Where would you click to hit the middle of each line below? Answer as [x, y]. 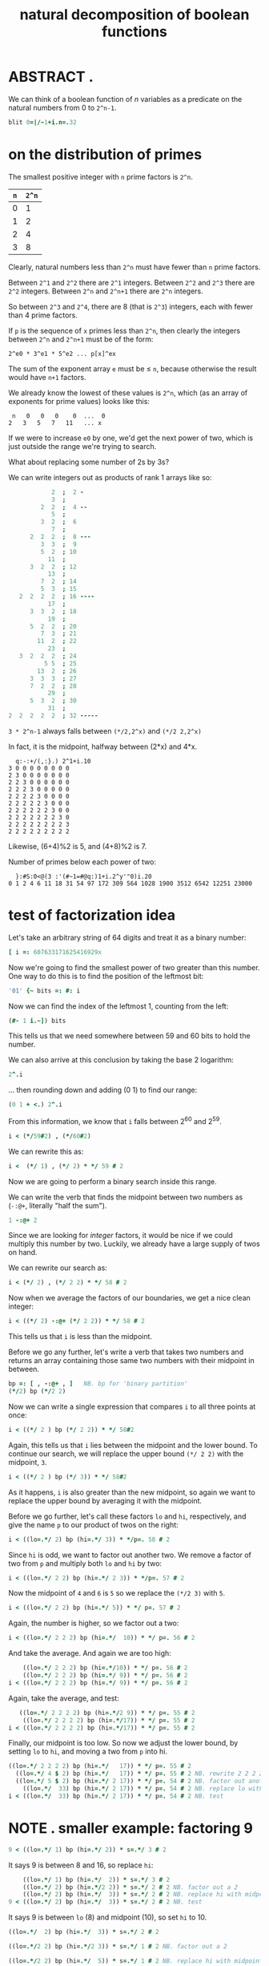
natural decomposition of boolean [134, 15]
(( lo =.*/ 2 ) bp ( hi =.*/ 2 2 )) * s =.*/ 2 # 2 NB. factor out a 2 [130, 1887]
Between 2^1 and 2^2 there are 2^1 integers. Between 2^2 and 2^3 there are [132, 282]
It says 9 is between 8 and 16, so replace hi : [81, 1865]
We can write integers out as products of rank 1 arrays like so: [110, 477]
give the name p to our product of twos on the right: [93, 1524]
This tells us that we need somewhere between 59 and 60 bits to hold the [129, 1036]
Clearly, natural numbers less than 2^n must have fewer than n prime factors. [134, 267]
